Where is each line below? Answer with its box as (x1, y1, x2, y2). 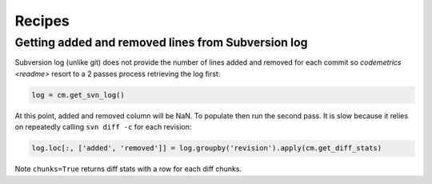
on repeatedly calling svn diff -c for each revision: (14, 122, 192, 132)
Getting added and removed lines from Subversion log (14, 35, 308, 50)
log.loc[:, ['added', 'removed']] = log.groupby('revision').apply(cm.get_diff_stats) (31, 144, 382, 153)
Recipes (14, 12, 70, 30)
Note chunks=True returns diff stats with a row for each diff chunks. (14, 164, 242, 174)
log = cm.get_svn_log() (31, 90, 126, 99)
